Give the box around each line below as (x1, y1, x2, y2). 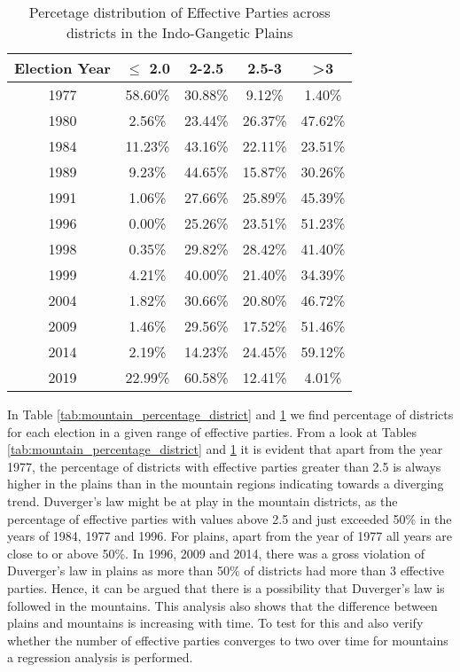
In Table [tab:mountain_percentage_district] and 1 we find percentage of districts (7, 405, 454, 423)
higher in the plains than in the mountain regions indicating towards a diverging (7, 474, 444, 493)
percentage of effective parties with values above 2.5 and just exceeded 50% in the (7, 509, 452, 527)
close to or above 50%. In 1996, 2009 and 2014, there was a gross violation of (7, 543, 425, 562)
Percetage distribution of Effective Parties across (28, 2, 331, 22)
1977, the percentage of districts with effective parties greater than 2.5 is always (7, 457, 441, 475)
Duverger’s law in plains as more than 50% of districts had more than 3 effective (7, 561, 445, 580)
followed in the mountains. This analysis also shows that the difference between (7, 596, 438, 614)
